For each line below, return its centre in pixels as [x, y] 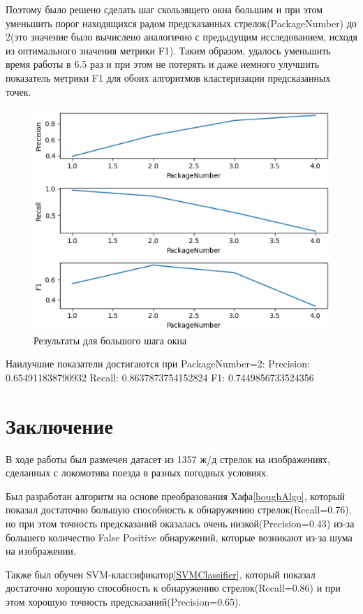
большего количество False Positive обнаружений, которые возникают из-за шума [179, 537]
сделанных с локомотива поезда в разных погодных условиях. [137, 473]
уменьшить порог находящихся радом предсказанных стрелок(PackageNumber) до [181, 23]
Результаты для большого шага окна [110, 340]
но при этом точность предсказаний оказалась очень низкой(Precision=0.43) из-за [180, 524]
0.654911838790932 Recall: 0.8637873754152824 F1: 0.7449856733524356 [160, 377]
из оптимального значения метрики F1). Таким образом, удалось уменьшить [168, 50]
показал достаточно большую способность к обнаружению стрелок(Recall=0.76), [179, 510]
